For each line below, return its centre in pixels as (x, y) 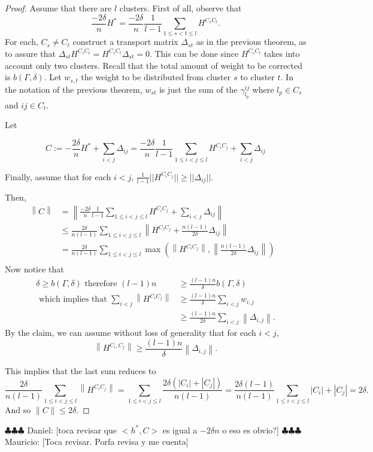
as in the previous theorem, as (251, 42)
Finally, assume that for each (58, 176)
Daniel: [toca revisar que (72, 430)
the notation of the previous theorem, (74, 89)
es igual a (180, 430)
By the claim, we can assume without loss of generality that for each (131, 333)
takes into (282, 53)
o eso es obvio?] (251, 430)
